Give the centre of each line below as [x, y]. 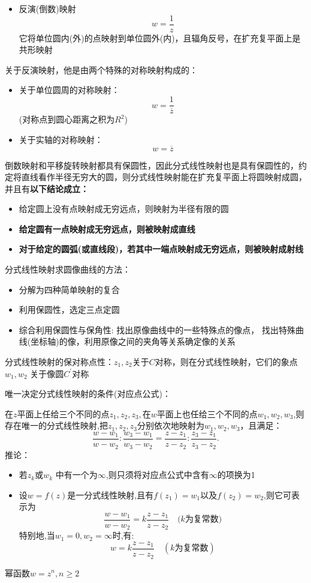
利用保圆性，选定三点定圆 [69, 310]
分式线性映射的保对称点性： [59, 362]
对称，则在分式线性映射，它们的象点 [226, 362]
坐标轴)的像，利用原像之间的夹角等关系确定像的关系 [133, 341]
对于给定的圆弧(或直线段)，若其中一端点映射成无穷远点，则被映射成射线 [161, 249]
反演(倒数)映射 [47, 8]
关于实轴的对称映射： [61, 139]
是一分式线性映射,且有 [111, 494]
